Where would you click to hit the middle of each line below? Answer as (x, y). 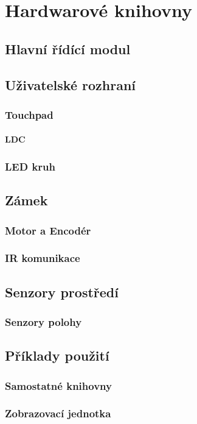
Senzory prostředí (62, 291)
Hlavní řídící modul (68, 48)
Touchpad (29, 114)
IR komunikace (43, 258)
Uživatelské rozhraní (71, 84)
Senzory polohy (43, 321)
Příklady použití (57, 355)
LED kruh (30, 166)
